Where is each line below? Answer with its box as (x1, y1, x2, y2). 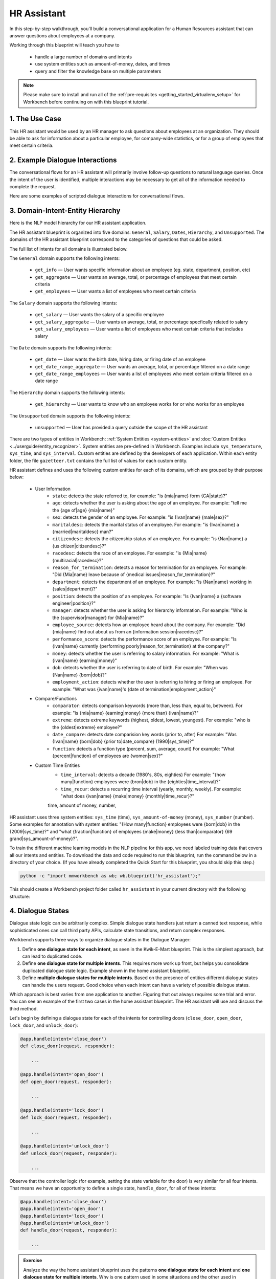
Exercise (23, 1258, 42, 1264)
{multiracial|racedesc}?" (52, 557, 104, 563)
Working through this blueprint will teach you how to (9, 42, 120, 48)
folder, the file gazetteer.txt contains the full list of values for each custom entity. (9, 457, 188, 464)
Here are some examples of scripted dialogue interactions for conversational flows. (9, 193, 185, 199)
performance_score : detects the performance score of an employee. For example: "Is (52, 636, 237, 642)
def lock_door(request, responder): (20, 1114, 112, 1120)
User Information (35, 486, 71, 492)
